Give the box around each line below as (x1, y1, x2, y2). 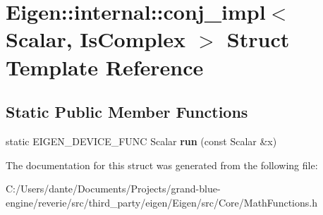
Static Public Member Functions (6, 101, 248, 123)
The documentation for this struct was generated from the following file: (6, 157, 318, 172)
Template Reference (6, 52, 204, 81)
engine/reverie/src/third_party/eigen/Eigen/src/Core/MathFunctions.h (6, 195, 317, 209)
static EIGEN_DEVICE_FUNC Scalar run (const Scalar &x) (6, 133, 277, 148)
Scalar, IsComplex (6, 25, 186, 54)
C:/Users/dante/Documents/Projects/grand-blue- (6, 181, 221, 196)
